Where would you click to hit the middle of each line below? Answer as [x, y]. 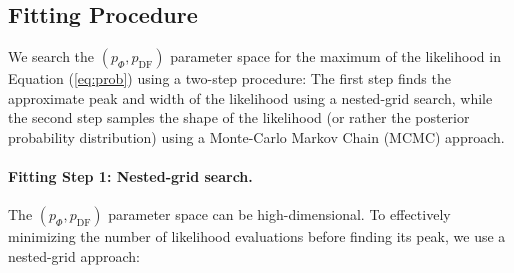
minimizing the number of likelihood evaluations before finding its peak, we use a [257, 236]
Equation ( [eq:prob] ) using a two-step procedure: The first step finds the [229, 78]
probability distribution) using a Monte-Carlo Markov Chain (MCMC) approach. [256, 136]
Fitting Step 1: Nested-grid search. [130, 176]
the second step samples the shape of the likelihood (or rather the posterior [239, 117]
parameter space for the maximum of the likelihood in [335, 56]
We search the [51, 56]
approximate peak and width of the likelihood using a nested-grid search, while [250, 97]
